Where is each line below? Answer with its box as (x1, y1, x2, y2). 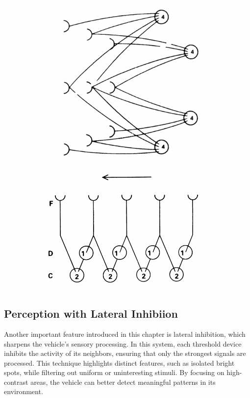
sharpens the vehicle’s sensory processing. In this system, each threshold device (4, 338, 242, 349)
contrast (4, 376, 28, 387)
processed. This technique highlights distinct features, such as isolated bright (4, 357, 235, 368)
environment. (4, 386, 43, 397)
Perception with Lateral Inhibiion (4, 306, 178, 321)
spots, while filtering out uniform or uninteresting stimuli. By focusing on (4, 367, 225, 377)
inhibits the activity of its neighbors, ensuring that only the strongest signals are (4, 348, 246, 358)
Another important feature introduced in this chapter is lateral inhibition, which (4, 328, 246, 339)
